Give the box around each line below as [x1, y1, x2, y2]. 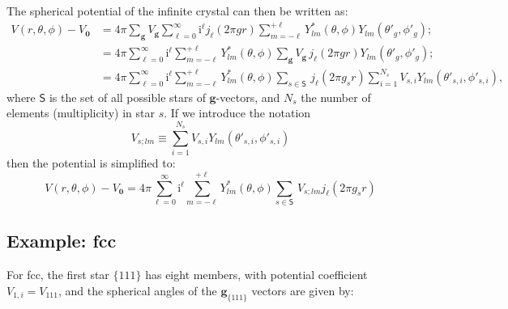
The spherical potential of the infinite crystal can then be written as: [6, 2, 348, 19]
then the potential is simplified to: [6, 154, 176, 171]
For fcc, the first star [6, 266, 109, 283]
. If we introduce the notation [164, 104, 311, 121]
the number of [301, 88, 371, 105]
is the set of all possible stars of [49, 88, 206, 105]
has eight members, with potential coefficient [145, 266, 368, 283]
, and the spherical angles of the [58, 281, 217, 298]
